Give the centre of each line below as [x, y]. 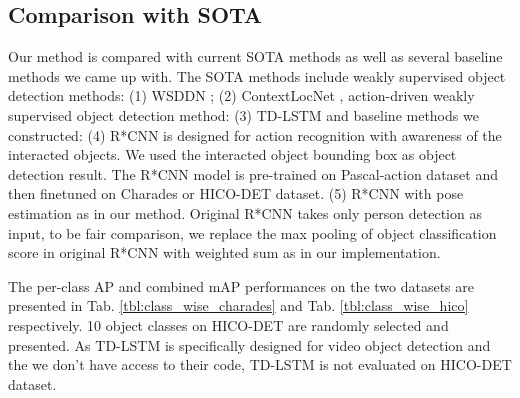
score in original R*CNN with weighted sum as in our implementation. [224, 252]
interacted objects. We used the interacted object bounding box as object [232, 154]
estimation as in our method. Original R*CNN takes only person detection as [245, 212]
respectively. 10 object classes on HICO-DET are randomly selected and [228, 324]
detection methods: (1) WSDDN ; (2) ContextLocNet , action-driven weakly [241, 95]
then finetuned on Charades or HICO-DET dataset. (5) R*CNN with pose [236, 193]
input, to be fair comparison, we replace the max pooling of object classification [252, 232]
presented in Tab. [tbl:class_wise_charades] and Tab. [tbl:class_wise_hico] [238, 305]
